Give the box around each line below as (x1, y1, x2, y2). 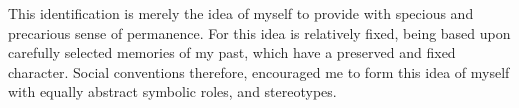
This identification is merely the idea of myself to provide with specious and (8, 3, 474, 23)
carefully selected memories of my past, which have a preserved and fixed (8, 42, 456, 63)
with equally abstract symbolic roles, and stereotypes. (8, 81, 337, 102)
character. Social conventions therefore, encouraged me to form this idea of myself (8, 61, 510, 82)
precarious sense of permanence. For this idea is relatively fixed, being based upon (8, 22, 511, 43)
